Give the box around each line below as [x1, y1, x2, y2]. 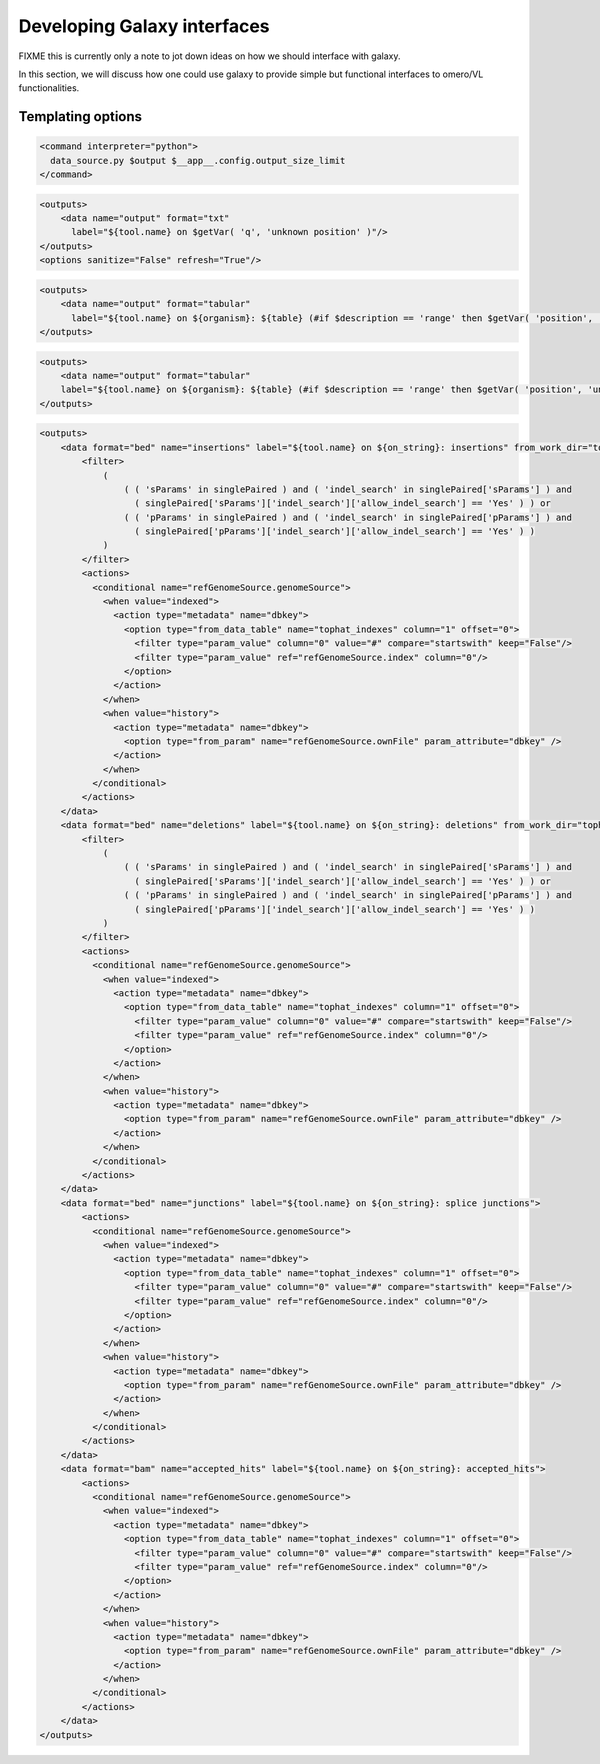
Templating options [18, 108, 143, 125]
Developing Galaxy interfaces [18, 15, 270, 37]
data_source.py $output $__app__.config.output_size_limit [50, 155, 346, 166]
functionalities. [18, 82, 80, 94]
